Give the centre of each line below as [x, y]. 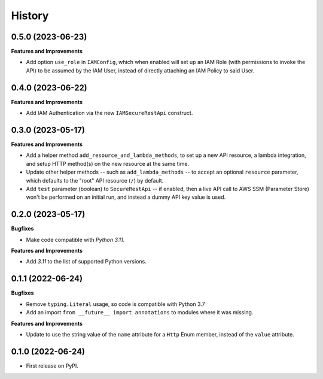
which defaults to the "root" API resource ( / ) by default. [95, 180]
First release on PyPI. [52, 366]
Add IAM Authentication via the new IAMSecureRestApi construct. [109, 113]
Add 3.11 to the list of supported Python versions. [86, 262]
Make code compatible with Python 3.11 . [75, 239]
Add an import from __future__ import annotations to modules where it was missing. [140, 313]
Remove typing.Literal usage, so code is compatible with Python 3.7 [116, 304]
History [30, 16]
